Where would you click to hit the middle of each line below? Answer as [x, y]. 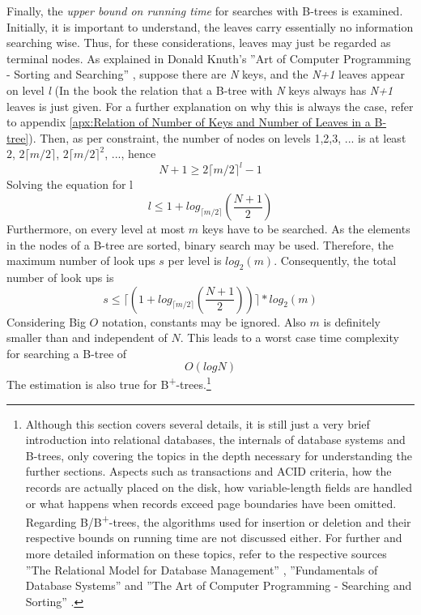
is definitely [352, 321]
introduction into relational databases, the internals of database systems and [215, 440]
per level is [195, 261]
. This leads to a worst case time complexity [289, 337]
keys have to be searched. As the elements [306, 229]
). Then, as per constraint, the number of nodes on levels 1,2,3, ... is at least [217, 137]
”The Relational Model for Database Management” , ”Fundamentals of [202, 569]
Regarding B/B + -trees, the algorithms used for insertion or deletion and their [218, 521]
